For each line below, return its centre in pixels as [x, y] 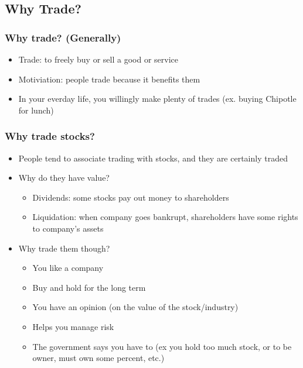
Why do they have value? [64, 178]
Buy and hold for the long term [89, 287]
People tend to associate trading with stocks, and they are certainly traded [153, 158]
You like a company [68, 268]
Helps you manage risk [73, 326]
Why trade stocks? [50, 136]
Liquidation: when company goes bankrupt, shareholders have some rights [165, 217]
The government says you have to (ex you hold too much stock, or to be [162, 346]
